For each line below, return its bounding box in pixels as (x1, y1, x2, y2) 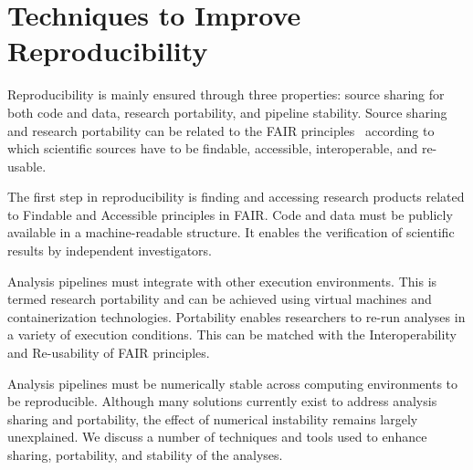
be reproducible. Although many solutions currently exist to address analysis (7, 392, 437, 411)
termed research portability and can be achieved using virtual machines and (7, 289, 432, 308)
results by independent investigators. (7, 241, 213, 260)
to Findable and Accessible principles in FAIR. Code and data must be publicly (7, 204, 453, 224)
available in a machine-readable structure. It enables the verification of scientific (7, 223, 455, 242)
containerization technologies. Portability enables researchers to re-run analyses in (7, 307, 466, 326)
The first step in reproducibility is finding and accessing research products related (7, 187, 465, 206)
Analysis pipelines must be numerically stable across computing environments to (7, 373, 458, 392)
